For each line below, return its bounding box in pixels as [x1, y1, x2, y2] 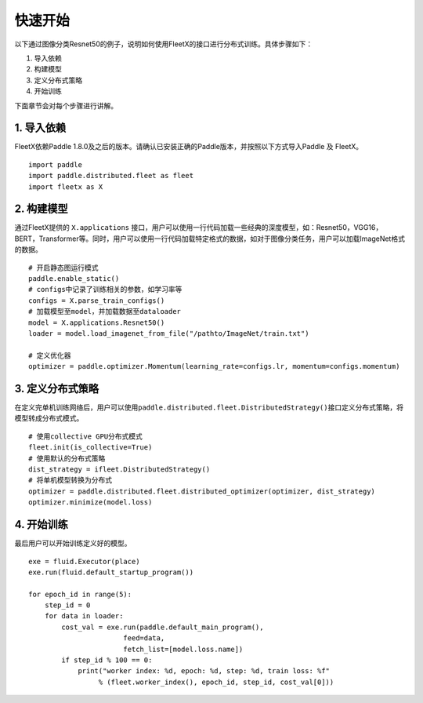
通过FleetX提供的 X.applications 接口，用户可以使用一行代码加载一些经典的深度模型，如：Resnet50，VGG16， [14, 223, 383, 232]
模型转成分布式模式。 [14, 413, 84, 423]
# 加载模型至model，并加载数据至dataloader [28, 307, 182, 316]
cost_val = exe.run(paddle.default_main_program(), [61, 622, 264, 632]
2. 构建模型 [14, 202, 68, 216]
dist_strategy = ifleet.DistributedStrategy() [28, 465, 211, 474]
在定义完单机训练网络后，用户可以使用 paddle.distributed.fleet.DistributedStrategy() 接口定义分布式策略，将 [14, 402, 403, 412]
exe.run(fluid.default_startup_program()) [28, 567, 194, 577]
